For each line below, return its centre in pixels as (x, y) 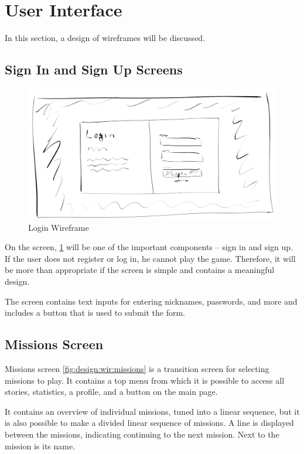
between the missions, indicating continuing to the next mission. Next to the (142, 434)
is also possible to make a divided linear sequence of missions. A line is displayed (149, 423)
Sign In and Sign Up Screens (94, 69)
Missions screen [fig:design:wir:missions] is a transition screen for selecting (137, 369)
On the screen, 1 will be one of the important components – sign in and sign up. (149, 247)
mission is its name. (40, 446)
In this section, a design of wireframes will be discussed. (105, 38)
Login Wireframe (59, 227)
